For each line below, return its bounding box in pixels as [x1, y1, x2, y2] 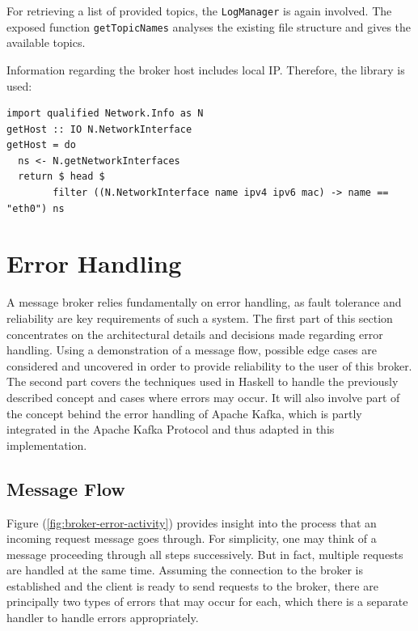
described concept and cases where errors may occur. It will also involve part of [6, 388, 400, 405]
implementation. [6, 436, 87, 453]
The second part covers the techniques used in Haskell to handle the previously [6, 373, 399, 390]
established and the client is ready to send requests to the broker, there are [6, 577, 378, 594]
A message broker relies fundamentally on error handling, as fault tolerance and [6, 294, 402, 311]
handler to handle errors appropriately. [6, 609, 199, 626]
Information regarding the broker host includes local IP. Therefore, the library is [6, 61, 405, 78]
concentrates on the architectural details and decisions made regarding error [6, 325, 383, 342]
